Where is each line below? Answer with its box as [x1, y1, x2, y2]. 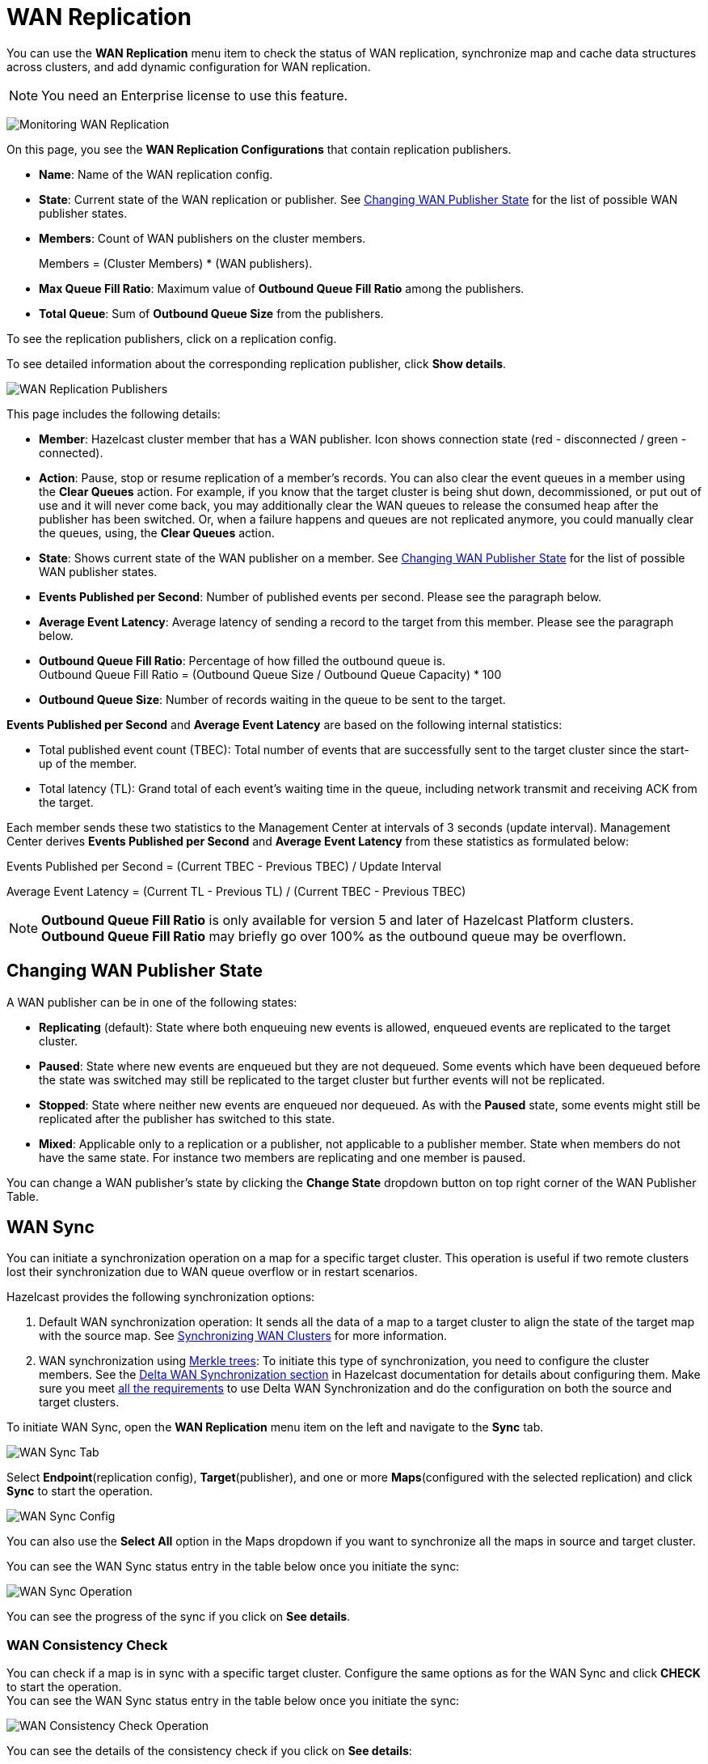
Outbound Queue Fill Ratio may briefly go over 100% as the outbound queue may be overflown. [41, 927, 626, 944]
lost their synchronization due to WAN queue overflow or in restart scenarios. [6, 1265, 418, 1279]
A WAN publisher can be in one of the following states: [6, 994, 297, 1009]
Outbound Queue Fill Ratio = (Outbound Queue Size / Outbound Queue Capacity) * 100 [39, 667, 502, 681]
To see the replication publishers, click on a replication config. [6, 331, 337, 346]
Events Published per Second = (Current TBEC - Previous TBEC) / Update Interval [6, 859, 441, 873]
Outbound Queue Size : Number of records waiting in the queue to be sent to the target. [39, 692, 506, 706]
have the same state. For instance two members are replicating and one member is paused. [39, 1150, 526, 1164]
